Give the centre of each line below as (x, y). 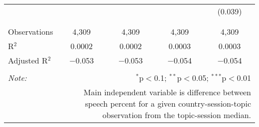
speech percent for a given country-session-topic (168, 103)
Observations (31, 32)
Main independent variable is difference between (167, 92)
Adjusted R (28, 60)
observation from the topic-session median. (177, 115)
